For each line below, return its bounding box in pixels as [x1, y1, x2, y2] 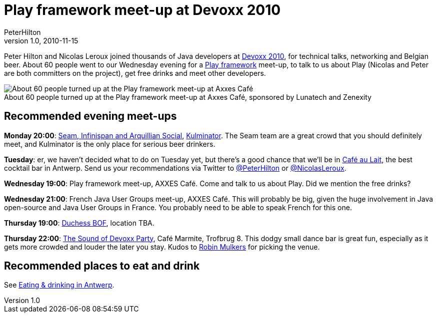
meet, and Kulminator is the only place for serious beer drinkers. [4, 139, 215, 148]
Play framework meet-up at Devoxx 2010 [4, 1, 281, 18]
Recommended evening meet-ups [4, 110, 177, 123]
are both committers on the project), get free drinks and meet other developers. [4, 68, 266, 77]
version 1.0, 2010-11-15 [4, 36, 78, 45]
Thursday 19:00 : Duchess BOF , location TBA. [4, 218, 154, 227]
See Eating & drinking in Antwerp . [4, 281, 114, 290]
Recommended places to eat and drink [4, 260, 200, 273]
